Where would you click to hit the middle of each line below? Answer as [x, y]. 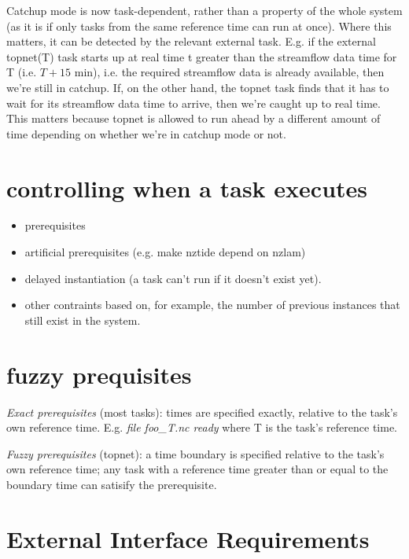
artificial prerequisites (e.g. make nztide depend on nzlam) [165, 252]
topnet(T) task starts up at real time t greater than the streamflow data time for [202, 56]
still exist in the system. [83, 320]
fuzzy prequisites [99, 374]
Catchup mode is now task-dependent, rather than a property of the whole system [204, 10]
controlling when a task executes [187, 188]
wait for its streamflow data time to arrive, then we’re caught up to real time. [193, 103]
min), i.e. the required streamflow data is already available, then [229, 72]
